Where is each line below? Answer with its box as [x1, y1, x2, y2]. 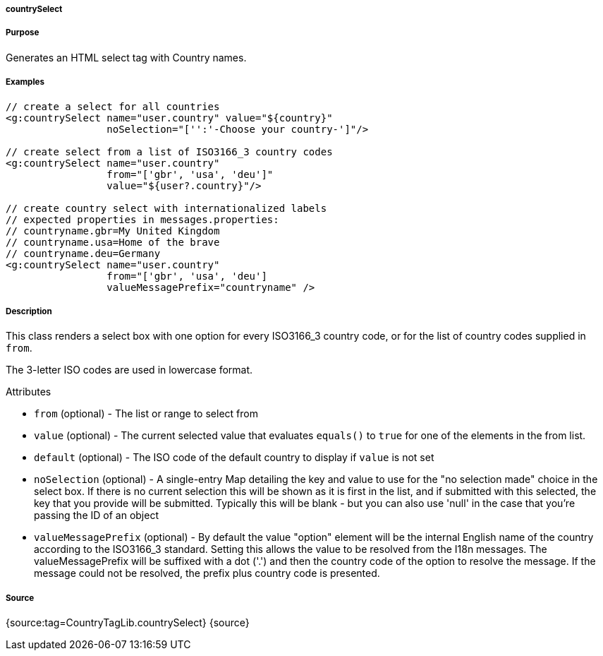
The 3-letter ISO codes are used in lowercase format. [6, 364, 253, 376]
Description [6, 306, 52, 316]
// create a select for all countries [6, 100, 220, 112]
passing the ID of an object [34, 509, 159, 522]
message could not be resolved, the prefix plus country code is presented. [34, 567, 380, 580]
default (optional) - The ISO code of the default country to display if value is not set [34, 451, 434, 464]
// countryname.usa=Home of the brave [6, 236, 220, 248]
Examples [6, 77, 44, 88]
